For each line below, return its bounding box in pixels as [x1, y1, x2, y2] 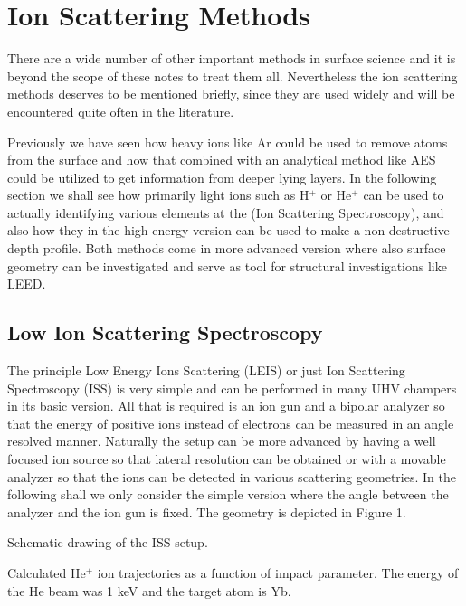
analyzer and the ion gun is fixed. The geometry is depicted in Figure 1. [7, 502, 406, 521]
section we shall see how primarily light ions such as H [7, 185, 309, 204]
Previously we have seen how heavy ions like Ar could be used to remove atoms [7, 132, 448, 151]
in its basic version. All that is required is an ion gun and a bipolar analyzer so [7, 396, 445, 415]
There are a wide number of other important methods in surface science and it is [7, 49, 456, 68]
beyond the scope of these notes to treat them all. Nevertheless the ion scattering [7, 66, 458, 85]
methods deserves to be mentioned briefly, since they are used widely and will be [7, 84, 455, 103]
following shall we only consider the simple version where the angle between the [7, 485, 449, 504]
